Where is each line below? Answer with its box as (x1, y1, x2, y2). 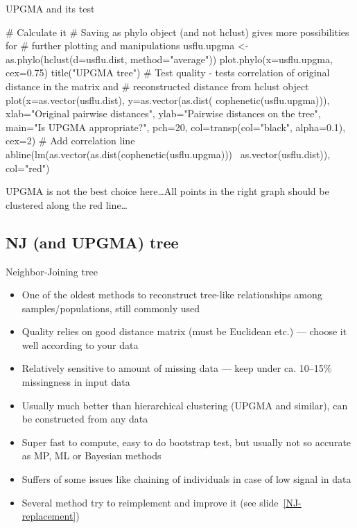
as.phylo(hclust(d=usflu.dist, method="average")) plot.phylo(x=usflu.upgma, (6, 51, 333, 66)
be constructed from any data (21, 411, 148, 426)
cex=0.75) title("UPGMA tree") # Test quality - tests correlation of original (6, 65, 330, 80)
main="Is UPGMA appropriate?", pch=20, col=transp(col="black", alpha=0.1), (6, 119, 346, 134)
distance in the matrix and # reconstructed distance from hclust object (6, 78, 309, 93)
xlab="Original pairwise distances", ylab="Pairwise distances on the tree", (6, 106, 321, 121)
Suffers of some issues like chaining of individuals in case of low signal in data (21, 472, 351, 486)
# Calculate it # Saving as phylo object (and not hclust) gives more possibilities (6, 24, 349, 39)
